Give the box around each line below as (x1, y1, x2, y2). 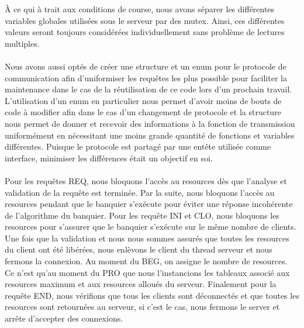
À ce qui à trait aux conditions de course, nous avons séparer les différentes (5, 3, 275, 15)
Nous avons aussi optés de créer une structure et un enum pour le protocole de (5, 60, 286, 72)
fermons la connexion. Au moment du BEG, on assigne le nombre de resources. (5, 255, 288, 267)
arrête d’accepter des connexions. (5, 312, 123, 324)
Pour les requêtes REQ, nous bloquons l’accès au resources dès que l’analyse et (5, 174, 287, 187)
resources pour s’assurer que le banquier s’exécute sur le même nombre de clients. (5, 220, 296, 233)
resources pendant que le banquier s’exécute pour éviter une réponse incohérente (5, 198, 293, 210)
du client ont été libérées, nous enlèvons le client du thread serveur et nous (5, 243, 272, 256)
